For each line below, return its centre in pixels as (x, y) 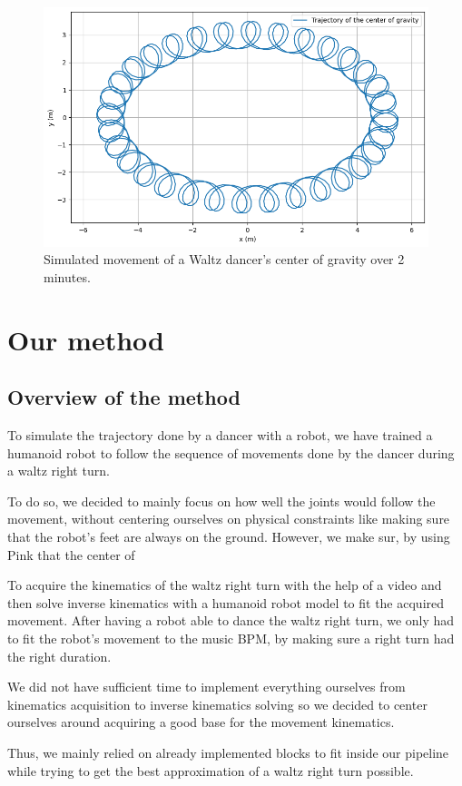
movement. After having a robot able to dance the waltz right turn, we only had (231, 620)
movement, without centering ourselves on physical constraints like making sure (229, 519)
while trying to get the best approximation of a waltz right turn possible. (211, 770)
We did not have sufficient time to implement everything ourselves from (206, 687)
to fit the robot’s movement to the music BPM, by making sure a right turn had (231, 639)
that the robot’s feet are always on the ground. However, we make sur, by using (229, 537)
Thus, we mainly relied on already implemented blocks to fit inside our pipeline (228, 752)
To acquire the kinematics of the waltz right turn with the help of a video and (225, 585)
